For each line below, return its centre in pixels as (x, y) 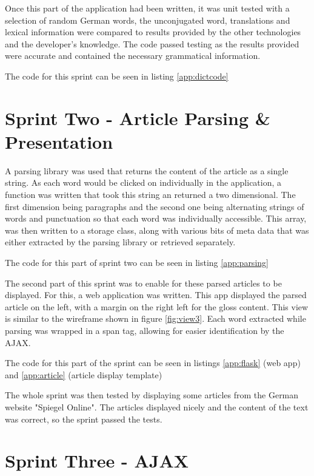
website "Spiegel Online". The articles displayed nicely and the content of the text (157, 406)
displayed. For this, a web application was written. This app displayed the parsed (156, 295)
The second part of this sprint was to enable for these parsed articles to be (143, 283)
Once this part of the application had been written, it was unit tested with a (147, 8)
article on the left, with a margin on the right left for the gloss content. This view (157, 306)
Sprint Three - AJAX (97, 461)
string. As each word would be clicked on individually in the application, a (143, 182)
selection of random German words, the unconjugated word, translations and (148, 20)
